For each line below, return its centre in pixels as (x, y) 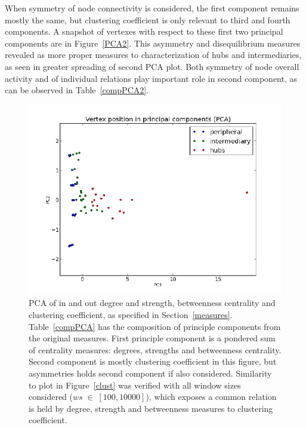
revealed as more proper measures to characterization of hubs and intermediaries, (153, 55)
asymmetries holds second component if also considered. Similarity (150, 373)
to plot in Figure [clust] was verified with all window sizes (135, 385)
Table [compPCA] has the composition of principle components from (155, 326)
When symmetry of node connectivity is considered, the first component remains (152, 8)
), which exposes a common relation (211, 397)
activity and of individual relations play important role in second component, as (151, 78)
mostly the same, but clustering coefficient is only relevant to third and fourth (148, 19)
